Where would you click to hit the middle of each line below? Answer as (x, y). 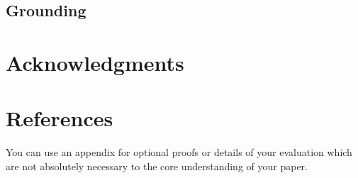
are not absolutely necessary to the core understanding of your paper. (157, 166)
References (60, 118)
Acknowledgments (95, 62)
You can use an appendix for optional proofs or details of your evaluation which (179, 152)
